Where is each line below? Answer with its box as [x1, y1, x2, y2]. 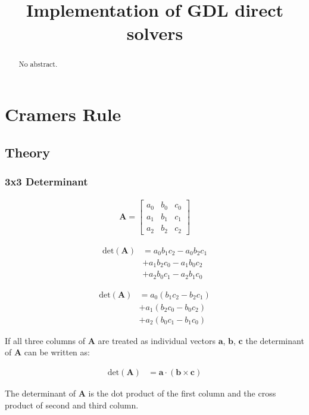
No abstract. [18, 59, 58, 69]
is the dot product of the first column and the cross [88, 387, 276, 399]
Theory [5, 143, 51, 161]
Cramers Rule [5, 102, 121, 126]
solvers [126, 21, 183, 45]
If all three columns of [5, 334, 86, 346]
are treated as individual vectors [98, 334, 216, 346]
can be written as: [24, 346, 90, 358]
